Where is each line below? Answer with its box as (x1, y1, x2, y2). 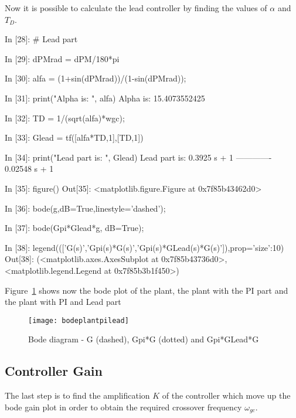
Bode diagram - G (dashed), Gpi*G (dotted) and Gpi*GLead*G (28, 333, 259, 345)
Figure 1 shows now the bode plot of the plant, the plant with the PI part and (5, 284, 288, 296)
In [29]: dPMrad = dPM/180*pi (5, 52, 120, 64)
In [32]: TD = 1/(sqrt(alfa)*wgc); (5, 111, 125, 124)
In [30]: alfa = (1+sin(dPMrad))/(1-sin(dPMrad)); (5, 72, 186, 84)
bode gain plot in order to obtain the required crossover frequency (5, 400, 242, 413)
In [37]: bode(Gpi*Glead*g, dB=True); (5, 222, 144, 234)
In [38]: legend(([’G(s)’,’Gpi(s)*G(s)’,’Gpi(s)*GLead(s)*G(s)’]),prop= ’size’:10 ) (5, 241, 284, 253)
